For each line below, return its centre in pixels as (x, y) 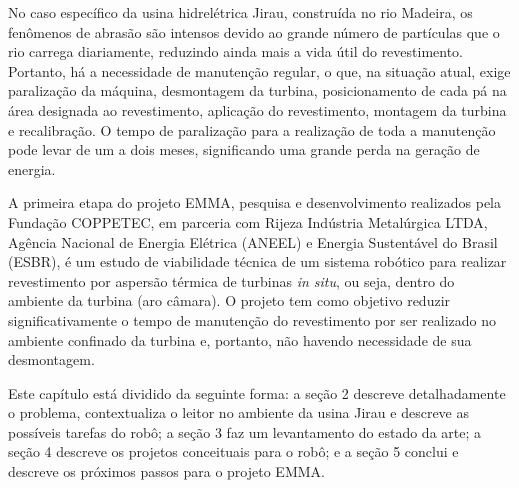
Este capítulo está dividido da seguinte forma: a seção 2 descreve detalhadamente (257, 392)
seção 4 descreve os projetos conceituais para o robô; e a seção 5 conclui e (233, 451)
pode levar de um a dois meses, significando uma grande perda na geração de (244, 149)
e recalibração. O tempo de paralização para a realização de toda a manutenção (252, 129)
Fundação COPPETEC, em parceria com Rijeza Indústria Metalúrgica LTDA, (248, 221)
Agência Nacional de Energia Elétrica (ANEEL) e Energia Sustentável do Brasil (253, 241)
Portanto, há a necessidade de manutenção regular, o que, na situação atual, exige (259, 70)
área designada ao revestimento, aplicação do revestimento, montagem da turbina (257, 109)
